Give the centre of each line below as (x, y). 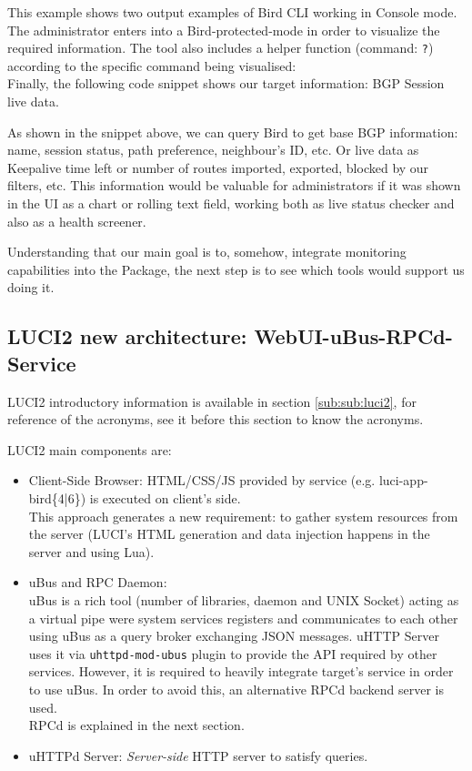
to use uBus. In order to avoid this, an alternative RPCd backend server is (236, 689)
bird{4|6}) (57, 497)
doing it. (31, 287)
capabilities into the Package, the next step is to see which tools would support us (236, 269)
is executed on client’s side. (165, 497)
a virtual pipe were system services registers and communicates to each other (243, 618)
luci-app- (403, 480)
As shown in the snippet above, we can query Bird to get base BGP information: (233, 132)
